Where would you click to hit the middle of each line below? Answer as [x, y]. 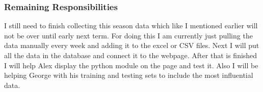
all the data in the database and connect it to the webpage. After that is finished [131, 55]
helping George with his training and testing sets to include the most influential [129, 75]
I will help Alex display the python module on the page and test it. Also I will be [131, 65]
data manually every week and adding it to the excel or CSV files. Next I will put [132, 45]
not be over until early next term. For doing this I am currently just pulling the [128, 35]
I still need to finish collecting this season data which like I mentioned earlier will [131, 26]
